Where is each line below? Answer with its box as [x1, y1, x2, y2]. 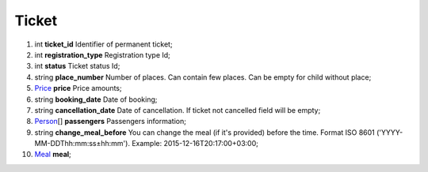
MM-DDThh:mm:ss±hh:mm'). [34, 139, 131, 148]
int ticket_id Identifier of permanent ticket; [34, 39, 174, 49]
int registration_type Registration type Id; [34, 50, 170, 59]
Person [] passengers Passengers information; [34, 117, 186, 126]
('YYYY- [376, 127, 403, 137]
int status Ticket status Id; [34, 62, 120, 71]
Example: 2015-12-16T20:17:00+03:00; [132, 139, 259, 148]
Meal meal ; [34, 150, 71, 159]
